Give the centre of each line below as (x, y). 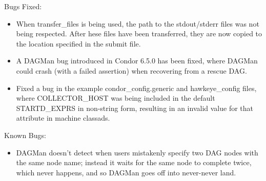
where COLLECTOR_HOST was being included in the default (116, 98)
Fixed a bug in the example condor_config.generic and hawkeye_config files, (136, 88)
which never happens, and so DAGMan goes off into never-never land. (126, 172)
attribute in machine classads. (63, 118)
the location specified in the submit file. (78, 43)
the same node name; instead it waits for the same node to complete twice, (134, 162)
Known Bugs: (25, 135)
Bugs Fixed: (23, 6)
